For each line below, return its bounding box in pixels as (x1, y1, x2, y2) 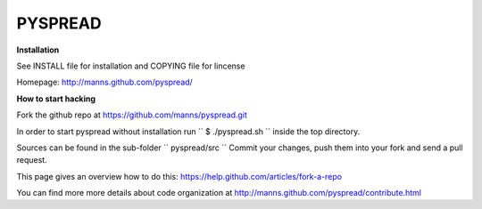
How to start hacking (16, 93, 96, 104)
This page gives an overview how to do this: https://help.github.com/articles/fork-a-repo (16, 171, 343, 181)
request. (16, 155, 48, 165)
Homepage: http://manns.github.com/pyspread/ (16, 76, 194, 88)
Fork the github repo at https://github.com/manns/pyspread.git (16, 109, 247, 120)
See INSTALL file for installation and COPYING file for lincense (16, 60, 245, 71)
